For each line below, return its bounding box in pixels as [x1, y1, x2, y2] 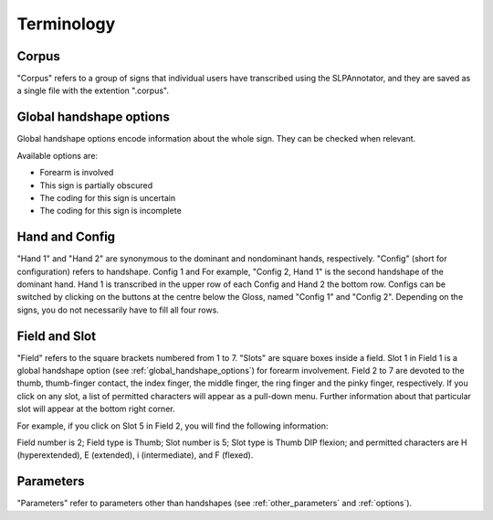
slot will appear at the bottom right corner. [16, 403, 175, 415]
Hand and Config [16, 229, 116, 245]
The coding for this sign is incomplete [39, 206, 182, 217]
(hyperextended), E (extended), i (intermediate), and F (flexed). [16, 450, 254, 461]
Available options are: [16, 150, 99, 161]
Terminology [16, 14, 116, 34]
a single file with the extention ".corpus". [16, 85, 169, 96]
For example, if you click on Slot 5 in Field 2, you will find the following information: [16, 420, 329, 431]
